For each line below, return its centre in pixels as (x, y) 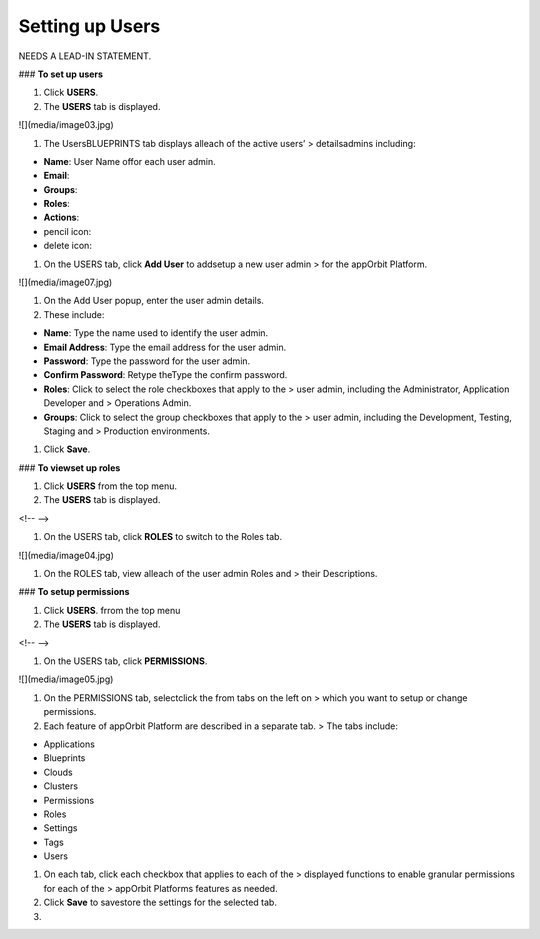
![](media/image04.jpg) (66, 555)
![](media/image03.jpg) (66, 125)
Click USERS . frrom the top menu (112, 610)
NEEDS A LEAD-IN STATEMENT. (85, 56)
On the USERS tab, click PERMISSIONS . (125, 661)
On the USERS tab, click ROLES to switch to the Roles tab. (163, 537)
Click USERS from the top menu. (110, 486)
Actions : (61, 217)
